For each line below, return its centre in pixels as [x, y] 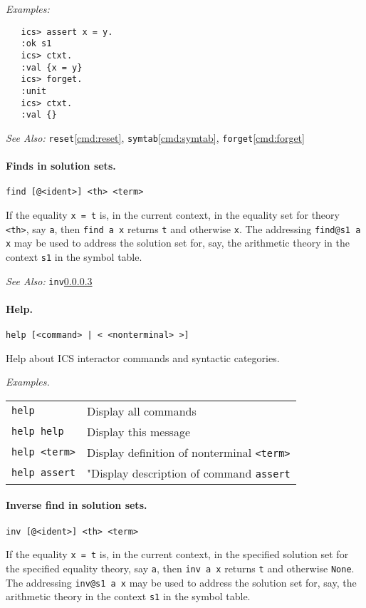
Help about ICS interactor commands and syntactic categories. [143, 357]
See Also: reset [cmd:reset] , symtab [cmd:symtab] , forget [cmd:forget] [155, 137]
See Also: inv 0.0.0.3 [49, 280]
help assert [44, 473]
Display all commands [142, 411]
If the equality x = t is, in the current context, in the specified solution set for [177, 554]
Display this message [139, 431]
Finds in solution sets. [61, 166]
